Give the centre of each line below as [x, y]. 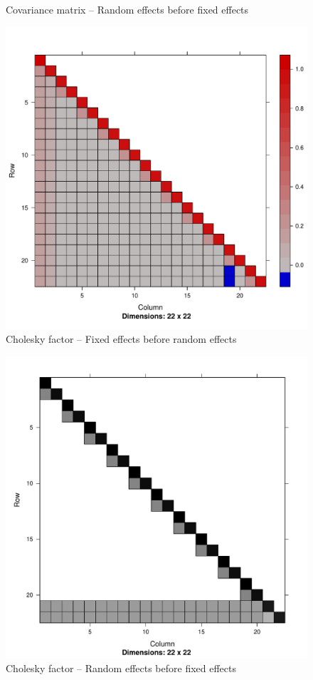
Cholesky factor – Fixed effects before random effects [121, 339]
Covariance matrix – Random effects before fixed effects [127, 9]
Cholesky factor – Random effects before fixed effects [121, 668]
